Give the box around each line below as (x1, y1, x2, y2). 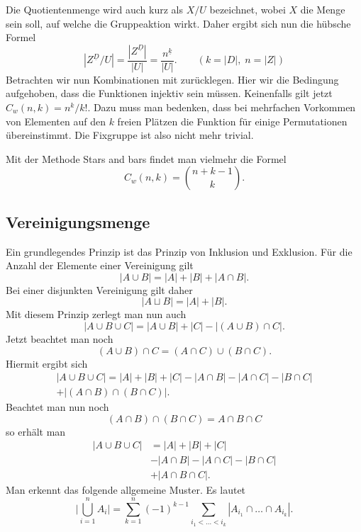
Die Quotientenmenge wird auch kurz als (6, 2, 184, 16)
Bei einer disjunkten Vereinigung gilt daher (6, 282, 193, 297)
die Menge (300, 2, 345, 16)
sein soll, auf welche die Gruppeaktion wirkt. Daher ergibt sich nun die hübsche (6, 16, 351, 30)
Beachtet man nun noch (6, 400, 109, 414)
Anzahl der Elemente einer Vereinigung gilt (6, 258, 194, 273)
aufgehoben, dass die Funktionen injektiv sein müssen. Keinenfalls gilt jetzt (6, 86, 333, 101)
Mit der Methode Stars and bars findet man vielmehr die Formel (6, 151, 287, 166)
